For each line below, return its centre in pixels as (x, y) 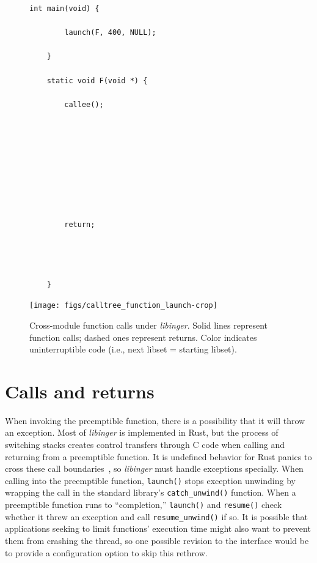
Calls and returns (80, 391)
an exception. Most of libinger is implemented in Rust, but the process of (142, 432)
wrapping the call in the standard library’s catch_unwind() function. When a (151, 492)
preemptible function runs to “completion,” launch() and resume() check (144, 505)
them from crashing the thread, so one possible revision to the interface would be (157, 540)
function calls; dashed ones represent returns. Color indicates (143, 337)
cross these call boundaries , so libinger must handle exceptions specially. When (154, 468)
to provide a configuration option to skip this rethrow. (106, 552)
